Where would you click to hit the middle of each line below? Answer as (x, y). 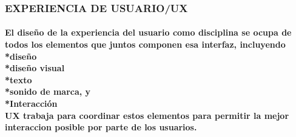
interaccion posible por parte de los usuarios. (101, 127)
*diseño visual (35, 68)
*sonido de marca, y (48, 91)
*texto (18, 79)
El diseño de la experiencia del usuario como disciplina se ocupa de (148, 32)
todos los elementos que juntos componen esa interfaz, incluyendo (145, 44)
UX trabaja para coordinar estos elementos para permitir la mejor (147, 115)
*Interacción (31, 103)
